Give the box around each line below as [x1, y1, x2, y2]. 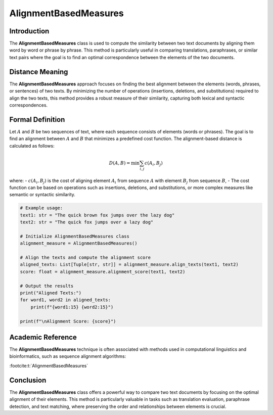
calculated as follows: [9, 143, 55, 149]
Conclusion [9, 376, 47, 384]
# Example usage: [20, 205, 63, 211]
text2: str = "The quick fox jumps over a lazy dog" [20, 219, 154, 225]
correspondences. [9, 102, 48, 108]
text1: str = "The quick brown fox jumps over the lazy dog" [20, 212, 175, 218]
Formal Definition [9, 115, 65, 124]
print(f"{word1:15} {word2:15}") [30, 304, 114, 310]
